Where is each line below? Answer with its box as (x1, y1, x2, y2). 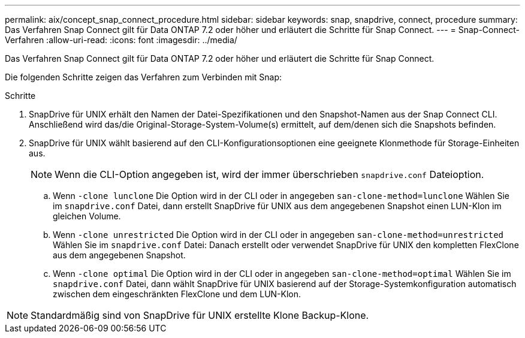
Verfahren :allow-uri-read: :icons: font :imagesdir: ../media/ (5, 35, 237, 45)
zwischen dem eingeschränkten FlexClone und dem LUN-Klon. (53, 289, 301, 299)
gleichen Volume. (53, 211, 121, 221)
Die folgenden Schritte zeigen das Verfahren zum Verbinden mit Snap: (5, 72, 282, 82)
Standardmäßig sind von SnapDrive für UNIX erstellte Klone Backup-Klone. (31, 309, 369, 321)
